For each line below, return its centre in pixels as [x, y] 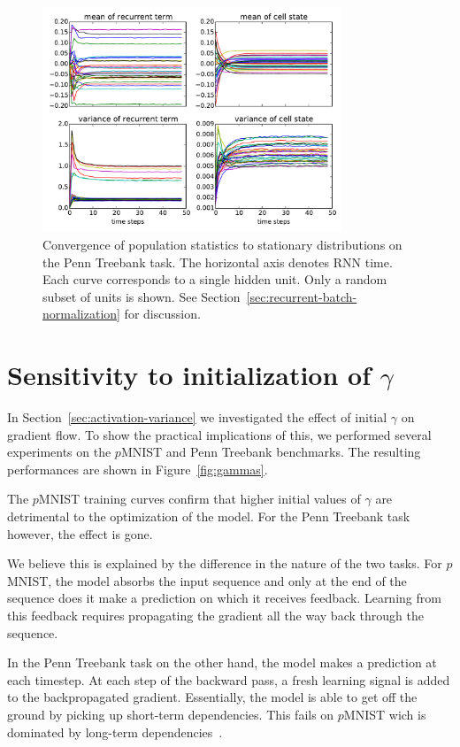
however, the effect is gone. [80, 533]
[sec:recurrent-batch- [302, 296]
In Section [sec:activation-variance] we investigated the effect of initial [197, 417]
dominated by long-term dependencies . [115, 732]
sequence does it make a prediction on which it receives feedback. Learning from [224, 598]
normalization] [81, 314]
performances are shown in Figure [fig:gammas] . [138, 469]
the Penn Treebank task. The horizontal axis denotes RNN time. [218, 262]
